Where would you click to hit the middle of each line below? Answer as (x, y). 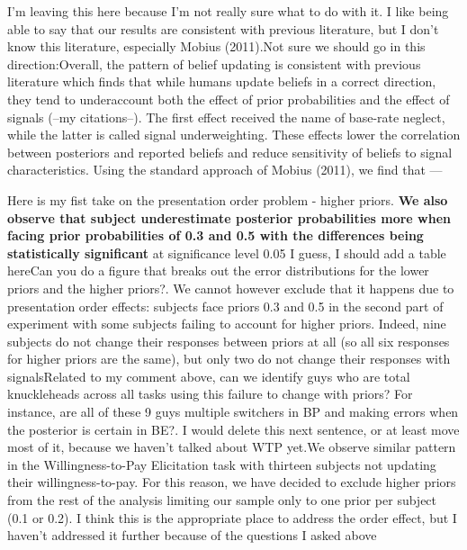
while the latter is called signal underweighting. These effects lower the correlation (234, 135)
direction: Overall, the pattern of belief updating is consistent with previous (214, 63)
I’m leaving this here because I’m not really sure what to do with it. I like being (228, 11)
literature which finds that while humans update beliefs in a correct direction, (222, 81)
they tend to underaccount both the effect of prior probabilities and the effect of (229, 99)
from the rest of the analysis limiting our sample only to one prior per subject (222, 500)
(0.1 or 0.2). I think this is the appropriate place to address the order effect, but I (232, 517)
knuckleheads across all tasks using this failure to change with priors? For (210, 394)
